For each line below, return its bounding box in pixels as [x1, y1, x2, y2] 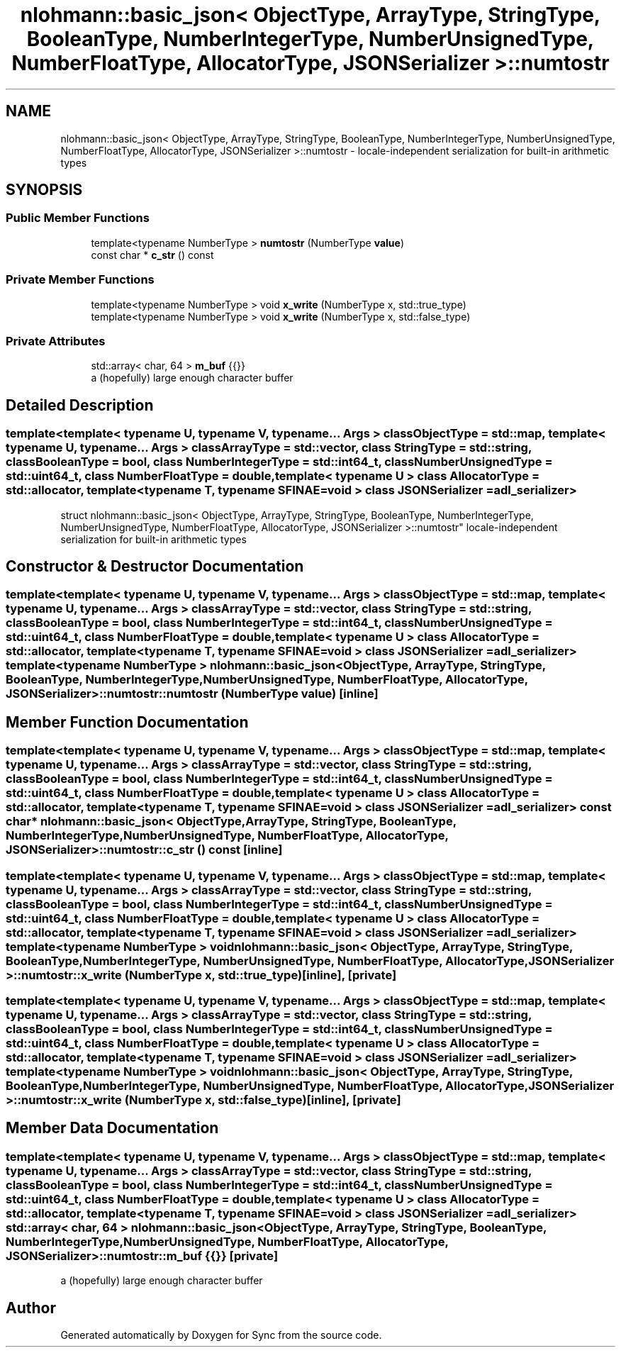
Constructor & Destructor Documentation [6, 557, 304, 575]
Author [6, 1298, 56, 1317]
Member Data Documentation [6, 1119, 219, 1137]
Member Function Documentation [6, 713, 249, 731]
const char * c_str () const [91, 248, 214, 261]
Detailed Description [6, 396, 154, 414]
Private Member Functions [6, 272, 155, 287]
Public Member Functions [6, 211, 150, 225]
